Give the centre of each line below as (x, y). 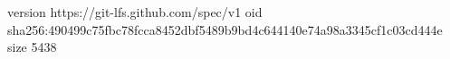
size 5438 (32, 47)
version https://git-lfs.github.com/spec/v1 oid (135, 12)
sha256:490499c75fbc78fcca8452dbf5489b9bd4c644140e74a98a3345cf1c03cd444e (225, 29)
